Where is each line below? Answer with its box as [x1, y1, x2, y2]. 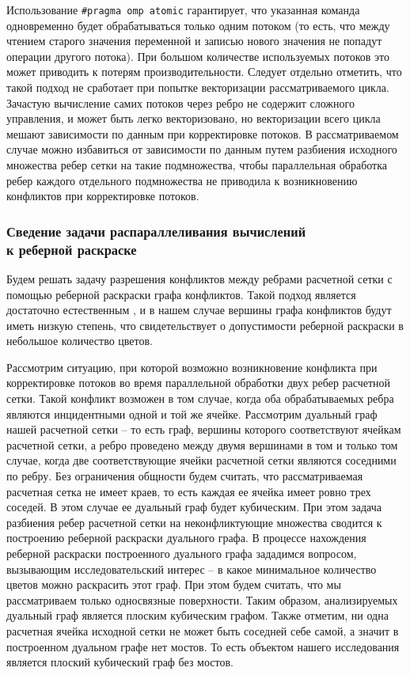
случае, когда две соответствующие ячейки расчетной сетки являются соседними [6, 452, 397, 468]
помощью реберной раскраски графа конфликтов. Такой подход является [6, 286, 356, 302]
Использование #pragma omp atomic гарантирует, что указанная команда [6, 2, 360, 17]
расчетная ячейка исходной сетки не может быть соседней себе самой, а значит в [6, 622, 399, 639]
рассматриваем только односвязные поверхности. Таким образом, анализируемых [6, 591, 398, 608]
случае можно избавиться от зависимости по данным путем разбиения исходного [6, 141, 397, 157]
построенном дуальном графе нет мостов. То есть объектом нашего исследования [6, 638, 400, 654]
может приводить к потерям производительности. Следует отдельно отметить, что [6, 63, 402, 80]
